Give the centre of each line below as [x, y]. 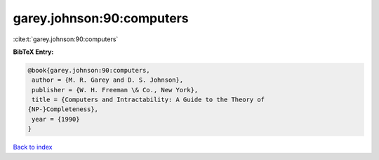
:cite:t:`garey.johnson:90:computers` [66, 39]
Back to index [33, 147]
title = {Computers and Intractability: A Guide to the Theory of [148, 100]
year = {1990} [56, 119]
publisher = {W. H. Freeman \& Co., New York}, [115, 90]
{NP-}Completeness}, [63, 109]
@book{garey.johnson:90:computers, [89, 70]
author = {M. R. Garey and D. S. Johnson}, [108, 80]
